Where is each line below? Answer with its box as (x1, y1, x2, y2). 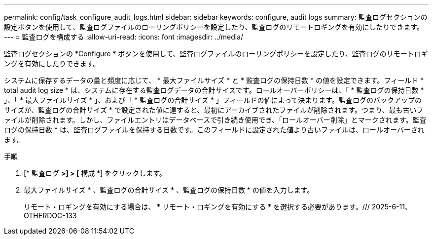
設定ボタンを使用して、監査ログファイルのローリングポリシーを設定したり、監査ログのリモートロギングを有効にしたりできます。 (4, 23, 424, 31)
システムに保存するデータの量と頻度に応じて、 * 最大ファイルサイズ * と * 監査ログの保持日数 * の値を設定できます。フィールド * (4, 76, 424, 84)
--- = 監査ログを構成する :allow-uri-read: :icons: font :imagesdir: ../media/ (4, 33, 244, 41)
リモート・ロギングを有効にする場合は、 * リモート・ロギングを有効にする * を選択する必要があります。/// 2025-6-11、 (24, 202, 412, 211)
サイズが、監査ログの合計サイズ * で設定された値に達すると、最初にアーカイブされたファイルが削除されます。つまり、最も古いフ (4, 106, 424, 114)
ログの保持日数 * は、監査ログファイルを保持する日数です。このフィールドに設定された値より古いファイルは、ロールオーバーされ (4, 125, 425, 134)
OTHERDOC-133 (24, 211, 77, 220)
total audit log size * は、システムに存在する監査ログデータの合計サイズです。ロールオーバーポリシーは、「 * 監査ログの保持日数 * (4, 86, 424, 94)
